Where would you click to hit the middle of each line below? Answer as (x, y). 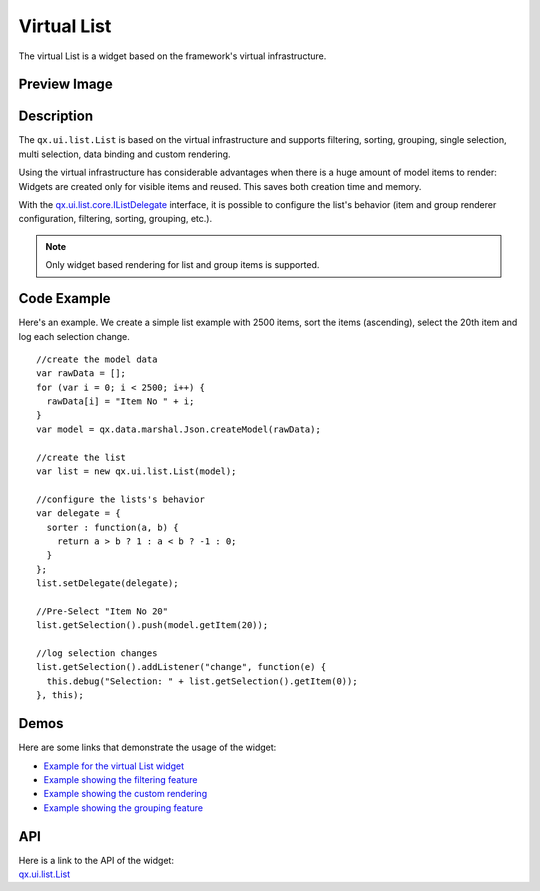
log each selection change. (74, 336)
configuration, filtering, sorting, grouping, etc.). (115, 219)
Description (56, 116)
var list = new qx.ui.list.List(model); (136, 471)
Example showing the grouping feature (123, 807)
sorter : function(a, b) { (112, 527)
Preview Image (66, 84)
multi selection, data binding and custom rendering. (124, 154)
